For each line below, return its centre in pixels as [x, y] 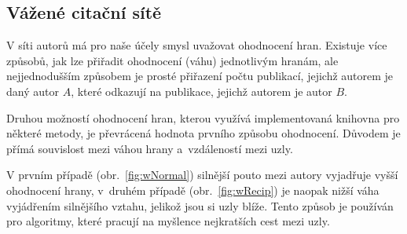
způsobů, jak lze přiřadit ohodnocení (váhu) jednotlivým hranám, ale [172, 60]
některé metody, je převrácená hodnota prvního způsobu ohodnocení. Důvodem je [203, 133]
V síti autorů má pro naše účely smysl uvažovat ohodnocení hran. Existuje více [197, 45]
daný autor [33, 91]
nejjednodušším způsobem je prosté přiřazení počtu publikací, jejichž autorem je [200, 76]
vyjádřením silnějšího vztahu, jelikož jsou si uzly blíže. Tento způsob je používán [200, 205]
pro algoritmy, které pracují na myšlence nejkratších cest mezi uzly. [168, 221]
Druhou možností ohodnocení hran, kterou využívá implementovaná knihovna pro [203, 117]
